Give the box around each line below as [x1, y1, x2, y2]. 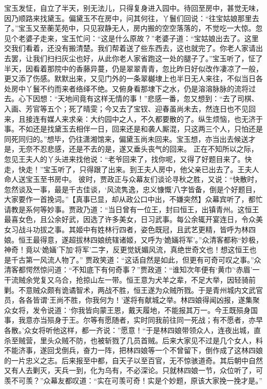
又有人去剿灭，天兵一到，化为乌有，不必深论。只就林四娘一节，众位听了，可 [4, 365, 263, 376]
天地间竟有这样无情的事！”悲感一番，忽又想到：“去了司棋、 [58, 93, 259, 104]
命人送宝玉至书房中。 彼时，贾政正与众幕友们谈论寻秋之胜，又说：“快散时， [4, 174, 262, 184]
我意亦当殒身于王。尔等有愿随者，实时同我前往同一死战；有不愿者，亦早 [18, 314, 263, 325]
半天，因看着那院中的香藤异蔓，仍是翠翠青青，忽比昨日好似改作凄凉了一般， [4, 63, 263, 73]
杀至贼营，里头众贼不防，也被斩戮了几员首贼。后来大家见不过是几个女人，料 [4, 335, 263, 345]
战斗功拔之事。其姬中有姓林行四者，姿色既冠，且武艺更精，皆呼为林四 [18, 224, 256, 235]
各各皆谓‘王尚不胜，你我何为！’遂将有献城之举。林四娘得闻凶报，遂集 [18, 294, 253, 305]
